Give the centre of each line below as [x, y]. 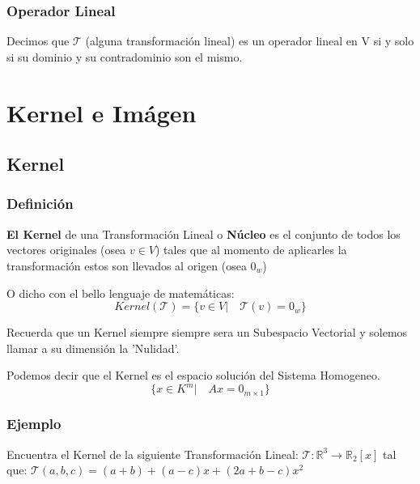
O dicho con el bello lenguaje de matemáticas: [121, 293]
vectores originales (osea [66, 250]
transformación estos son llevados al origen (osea [127, 265]
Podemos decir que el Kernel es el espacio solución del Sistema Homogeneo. [193, 375]
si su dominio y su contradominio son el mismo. [125, 56]
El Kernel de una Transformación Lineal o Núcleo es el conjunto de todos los [204, 234]
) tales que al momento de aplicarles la [251, 250]
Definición [40, 204]
